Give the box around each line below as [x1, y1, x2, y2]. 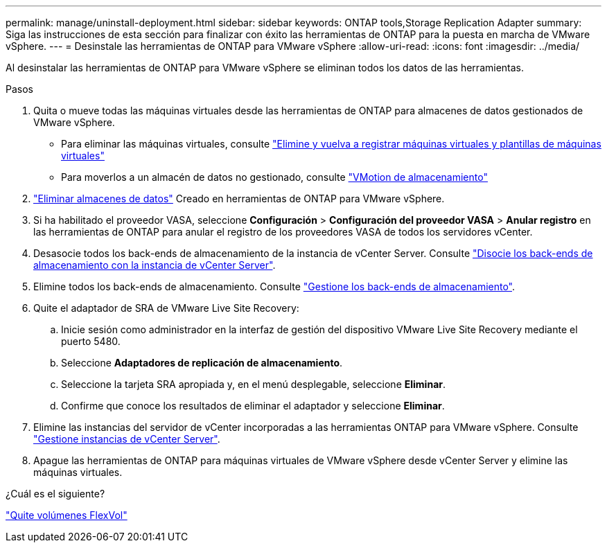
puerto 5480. [61, 335, 121, 347]
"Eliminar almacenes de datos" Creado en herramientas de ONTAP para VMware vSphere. [33, 193, 445, 204]
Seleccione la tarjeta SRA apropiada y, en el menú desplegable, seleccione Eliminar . [61, 378, 446, 390]
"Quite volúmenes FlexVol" [6, 509, 127, 521]
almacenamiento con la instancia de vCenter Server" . [33, 259, 276, 271]
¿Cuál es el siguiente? [6, 488, 105, 500]
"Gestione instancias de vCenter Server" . [33, 433, 220, 445]
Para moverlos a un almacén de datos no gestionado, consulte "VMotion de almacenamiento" [61, 171, 488, 183]
